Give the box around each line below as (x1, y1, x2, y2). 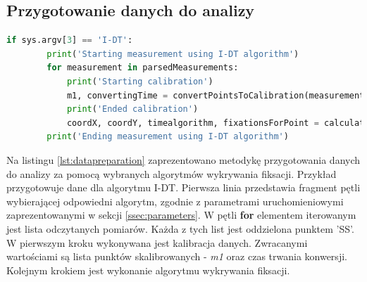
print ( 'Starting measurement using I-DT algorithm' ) (46, 49, 299, 59)
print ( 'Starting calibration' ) (66, 76, 213, 86)
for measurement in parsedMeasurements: (46, 63, 239, 73)
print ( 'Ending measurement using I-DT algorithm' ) (46, 132, 289, 142)
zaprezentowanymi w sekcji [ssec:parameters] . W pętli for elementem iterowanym (6, 207, 356, 222)
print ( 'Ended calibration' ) (66, 104, 199, 115)
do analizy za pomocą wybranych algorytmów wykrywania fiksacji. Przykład (6, 166, 337, 181)
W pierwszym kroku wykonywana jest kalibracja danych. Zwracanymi (6, 235, 308, 250)
